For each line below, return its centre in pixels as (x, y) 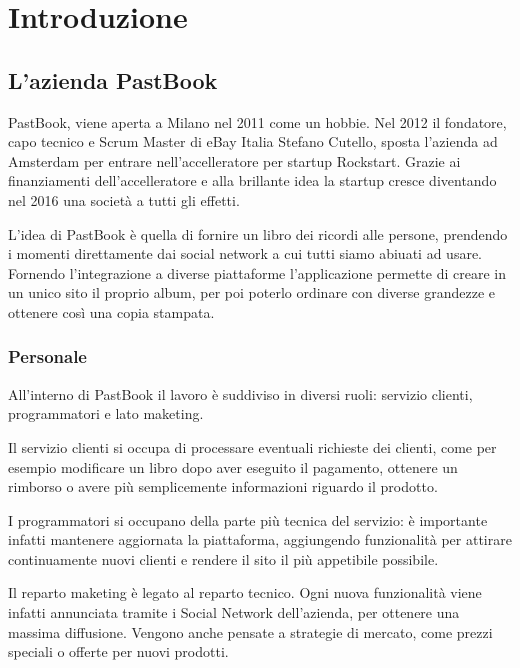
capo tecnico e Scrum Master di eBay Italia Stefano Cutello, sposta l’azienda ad (253, 141)
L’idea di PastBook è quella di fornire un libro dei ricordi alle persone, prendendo (258, 233)
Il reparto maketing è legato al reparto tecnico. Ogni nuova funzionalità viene (245, 592)
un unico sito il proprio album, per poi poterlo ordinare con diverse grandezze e (252, 292)
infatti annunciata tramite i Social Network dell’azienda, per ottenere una (234, 612)
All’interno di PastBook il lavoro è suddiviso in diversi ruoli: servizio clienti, (240, 393)
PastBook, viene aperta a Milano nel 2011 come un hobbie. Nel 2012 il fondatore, (257, 121)
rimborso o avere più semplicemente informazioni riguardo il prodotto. (223, 486)
